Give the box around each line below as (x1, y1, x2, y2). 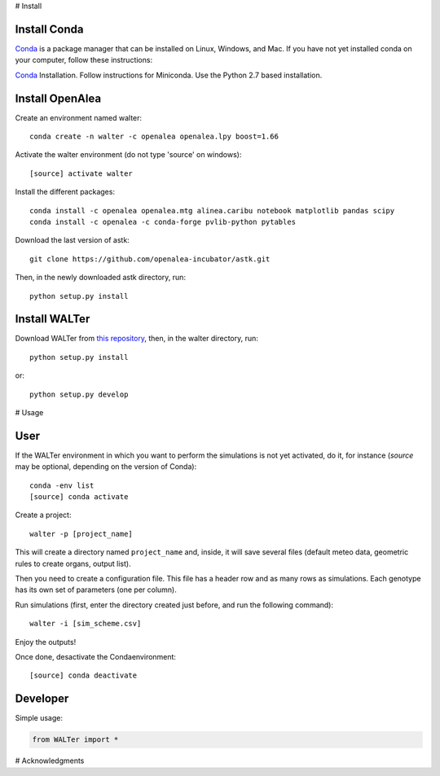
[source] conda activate (29, 493, 129, 502)
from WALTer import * (32, 735, 119, 744)
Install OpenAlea (15, 91, 102, 105)
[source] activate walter (29, 169, 134, 178)
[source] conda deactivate (29, 671, 138, 680)
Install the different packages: (15, 187, 116, 197)
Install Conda (15, 22, 84, 36)
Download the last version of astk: (15, 235, 130, 245)
